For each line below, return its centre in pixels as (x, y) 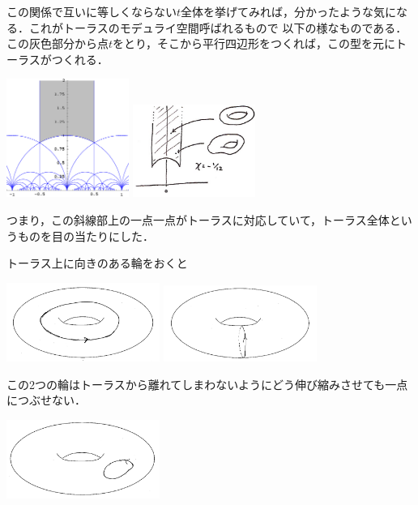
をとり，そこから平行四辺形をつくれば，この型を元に (254, 43)
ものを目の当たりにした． (85, 235)
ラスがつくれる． (63, 59)
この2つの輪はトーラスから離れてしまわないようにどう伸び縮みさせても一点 (207, 384)
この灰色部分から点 (58, 43)
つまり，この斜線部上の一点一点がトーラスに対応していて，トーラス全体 (198, 219)
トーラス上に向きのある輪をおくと (97, 263)
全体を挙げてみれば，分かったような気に (289, 11)
